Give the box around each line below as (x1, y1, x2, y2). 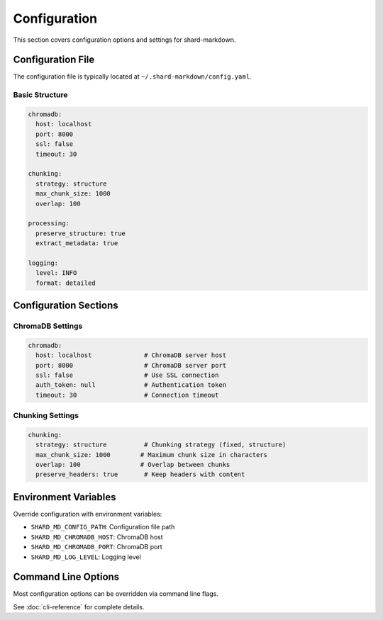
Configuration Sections (13, 300, 118, 312)
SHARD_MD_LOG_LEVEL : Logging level (30, 553, 141, 561)
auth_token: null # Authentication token (35, 381, 227, 389)
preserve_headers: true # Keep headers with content (35, 470, 245, 478)
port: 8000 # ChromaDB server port (35, 361, 227, 369)
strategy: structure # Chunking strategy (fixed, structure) (35, 441, 287, 449)
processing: (28, 220, 70, 227)
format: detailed (35, 278, 96, 287)
